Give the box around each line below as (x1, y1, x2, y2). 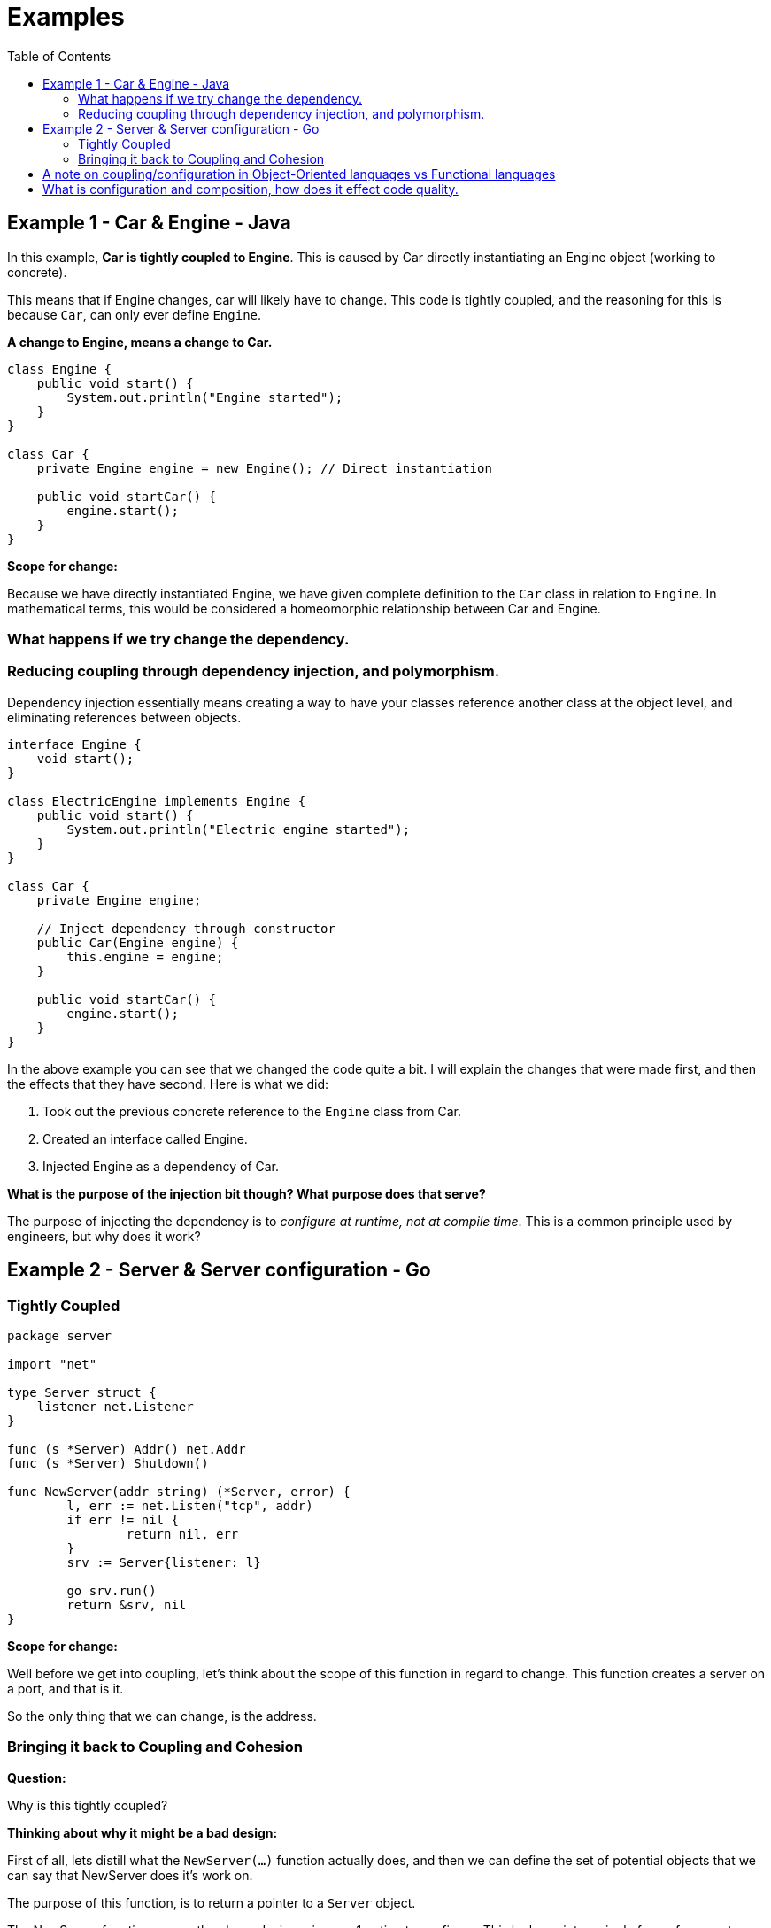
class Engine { (7, 361, 112, 376)
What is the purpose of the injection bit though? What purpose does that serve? (7, 1185, 486, 1201)
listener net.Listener (36, 1399, 194, 1414)
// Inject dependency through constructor (36, 921, 335, 936)
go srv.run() (66, 1583, 157, 1598)
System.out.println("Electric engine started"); (66, 821, 411, 837)
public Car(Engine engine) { (36, 935, 239, 950)
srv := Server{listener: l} (66, 1554, 261, 1569)
